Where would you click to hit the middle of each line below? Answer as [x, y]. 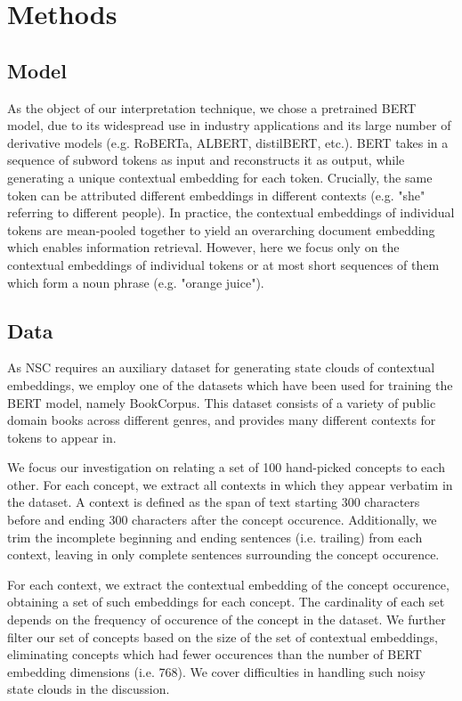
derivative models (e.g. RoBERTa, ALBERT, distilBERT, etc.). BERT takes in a [228, 142]
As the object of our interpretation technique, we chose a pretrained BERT [212, 107]
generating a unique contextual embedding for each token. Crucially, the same [220, 177]
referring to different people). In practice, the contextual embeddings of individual [231, 212]
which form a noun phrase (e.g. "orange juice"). [136, 282]
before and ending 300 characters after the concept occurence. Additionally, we [222, 520]
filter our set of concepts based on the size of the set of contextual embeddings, [223, 636]
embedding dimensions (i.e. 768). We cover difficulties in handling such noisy [216, 671]
